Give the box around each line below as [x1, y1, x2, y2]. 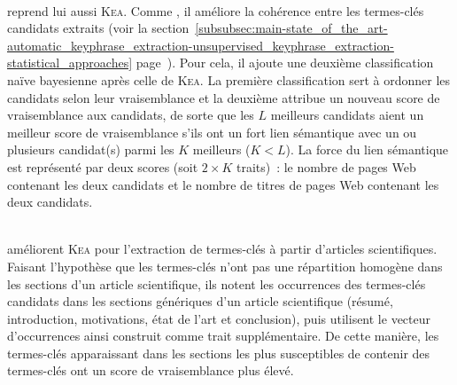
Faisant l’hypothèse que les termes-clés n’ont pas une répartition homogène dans [7, 256, 443, 275]
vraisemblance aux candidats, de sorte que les [7, 106, 254, 124]
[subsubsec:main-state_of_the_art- [195, 19, 388, 37]
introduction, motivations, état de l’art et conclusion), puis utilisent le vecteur [7, 309, 431, 327]
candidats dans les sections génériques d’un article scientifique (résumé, [7, 292, 393, 310]
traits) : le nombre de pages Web [236, 157, 416, 176]
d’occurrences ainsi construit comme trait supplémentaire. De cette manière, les [7, 326, 439, 345]
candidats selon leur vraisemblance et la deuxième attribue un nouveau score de [7, 88, 440, 106]
